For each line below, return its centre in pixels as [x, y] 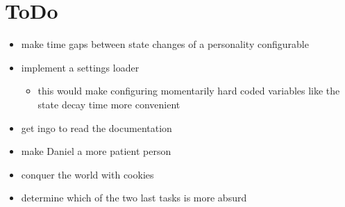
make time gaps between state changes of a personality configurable [165, 44]
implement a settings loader [80, 67]
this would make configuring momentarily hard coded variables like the [189, 91]
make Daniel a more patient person [96, 151]
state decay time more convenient [109, 104]
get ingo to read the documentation [96, 127]
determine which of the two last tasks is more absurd [134, 198]
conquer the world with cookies [87, 174]
